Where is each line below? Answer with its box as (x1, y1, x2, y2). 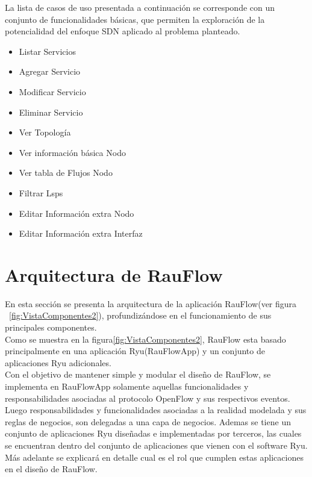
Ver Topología (19, 126, 71, 139)
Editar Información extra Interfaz (19, 227, 143, 240)
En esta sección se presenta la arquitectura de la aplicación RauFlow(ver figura (5, 297, 297, 310)
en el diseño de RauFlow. (5, 463, 98, 475)
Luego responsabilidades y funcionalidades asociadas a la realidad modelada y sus (5, 404, 307, 416)
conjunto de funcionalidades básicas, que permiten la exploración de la (5, 13, 265, 25)
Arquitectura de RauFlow (5, 262, 223, 287)
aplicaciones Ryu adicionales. (5, 356, 111, 369)
